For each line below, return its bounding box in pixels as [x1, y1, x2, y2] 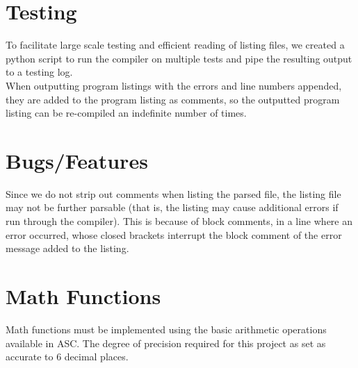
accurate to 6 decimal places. [6, 349, 129, 364]
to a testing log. [6, 65, 73, 79]
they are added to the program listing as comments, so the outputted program [6, 92, 340, 106]
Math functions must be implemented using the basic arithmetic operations [6, 321, 327, 336]
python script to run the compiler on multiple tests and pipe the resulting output [6, 51, 352, 65]
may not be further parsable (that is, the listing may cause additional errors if [6, 200, 339, 215]
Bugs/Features [6, 146, 148, 174]
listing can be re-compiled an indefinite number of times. [6, 106, 247, 120]
